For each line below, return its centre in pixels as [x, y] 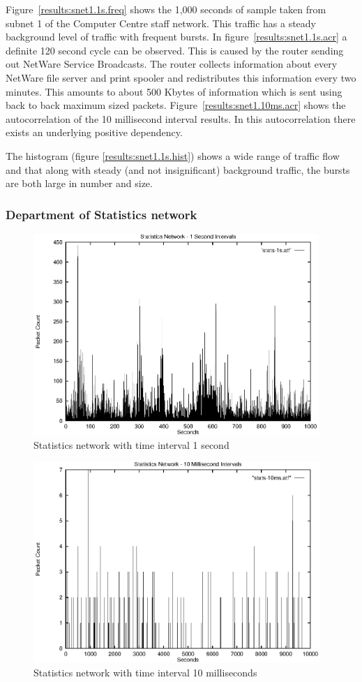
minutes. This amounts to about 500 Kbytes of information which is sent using [174, 91]
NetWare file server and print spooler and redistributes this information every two [181, 77]
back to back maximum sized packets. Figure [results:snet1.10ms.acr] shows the [176, 105]
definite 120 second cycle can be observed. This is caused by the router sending [175, 50]
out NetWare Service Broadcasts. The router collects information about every [172, 64]
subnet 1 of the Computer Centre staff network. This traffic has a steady [161, 23]
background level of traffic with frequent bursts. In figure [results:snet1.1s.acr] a [176, 37]
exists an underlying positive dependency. [94, 132]
